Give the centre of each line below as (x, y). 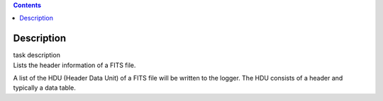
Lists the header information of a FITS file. (74, 65)
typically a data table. (44, 88)
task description (37, 55)
